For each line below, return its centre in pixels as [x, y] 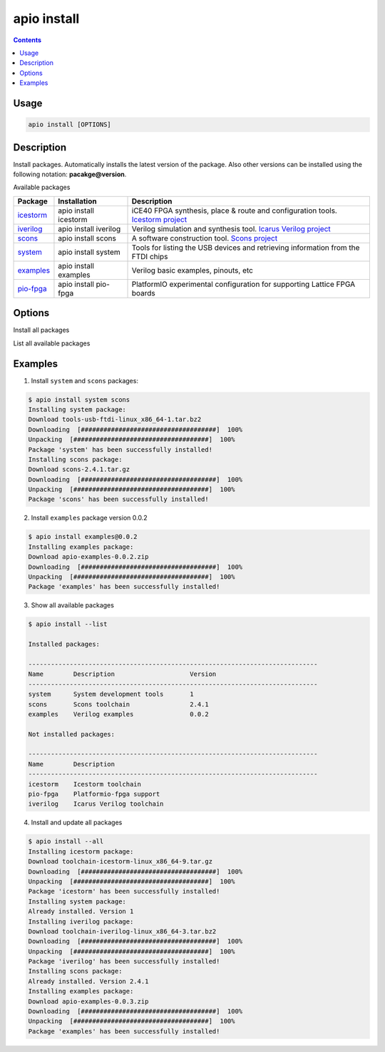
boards [144, 293]
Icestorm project [159, 219]
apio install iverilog [89, 228]
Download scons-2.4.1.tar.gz [79, 470]
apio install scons [87, 238]
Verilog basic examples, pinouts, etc [192, 270]
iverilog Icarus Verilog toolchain [96, 804]
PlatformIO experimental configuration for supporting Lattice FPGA [243, 284]
